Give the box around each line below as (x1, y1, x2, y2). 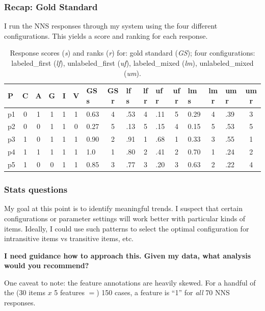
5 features (54, 287, 85, 298)
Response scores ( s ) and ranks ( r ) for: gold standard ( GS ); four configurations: (10, 47, 255, 58)
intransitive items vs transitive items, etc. (4, 233, 134, 244)
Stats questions (4, 183, 68, 196)
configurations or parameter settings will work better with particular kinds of (4, 213, 246, 223)
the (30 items (4, 287, 45, 298)
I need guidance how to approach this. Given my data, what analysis (4, 250, 251, 261)
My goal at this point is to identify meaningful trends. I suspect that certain (4, 203, 243, 214)
